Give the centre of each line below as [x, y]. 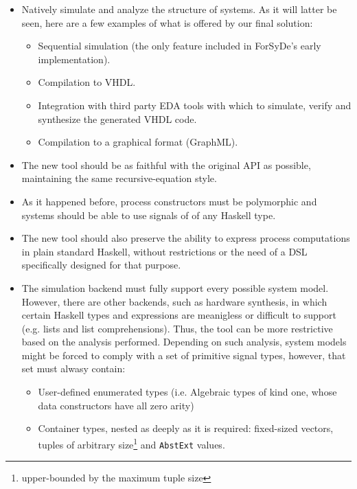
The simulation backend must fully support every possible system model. [175, 287]
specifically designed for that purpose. [101, 265]
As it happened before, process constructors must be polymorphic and [169, 201]
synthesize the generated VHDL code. [117, 118]
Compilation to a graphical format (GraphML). [138, 142]
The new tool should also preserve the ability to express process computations [186, 238]
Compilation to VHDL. [87, 82]
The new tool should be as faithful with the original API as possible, [166, 164]
